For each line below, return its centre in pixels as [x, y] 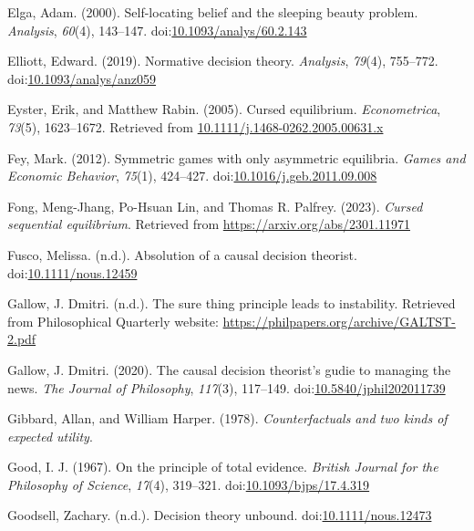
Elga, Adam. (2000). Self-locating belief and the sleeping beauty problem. [213, 12]
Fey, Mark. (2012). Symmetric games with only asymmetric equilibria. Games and [237, 157]
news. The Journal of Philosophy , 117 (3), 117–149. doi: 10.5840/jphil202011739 [227, 387]
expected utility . [50, 436]
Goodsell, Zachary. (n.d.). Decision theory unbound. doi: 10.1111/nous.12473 [220, 515]
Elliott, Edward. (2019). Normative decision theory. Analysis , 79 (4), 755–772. [223, 61]
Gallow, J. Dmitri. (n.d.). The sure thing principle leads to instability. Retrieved [232, 303]
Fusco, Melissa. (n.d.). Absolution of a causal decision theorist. [182, 254]
